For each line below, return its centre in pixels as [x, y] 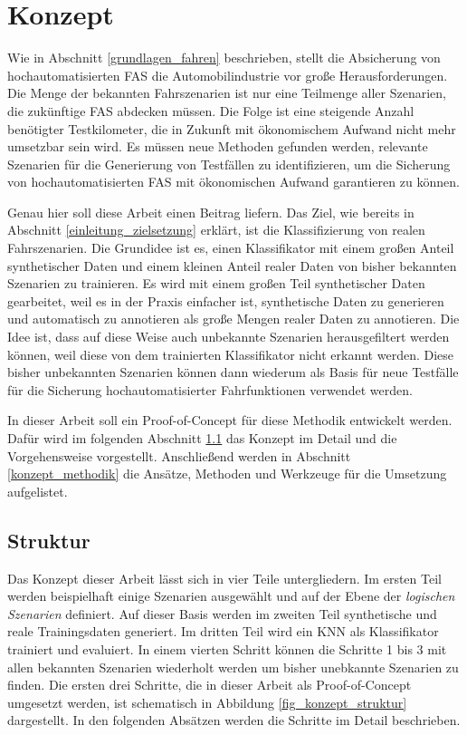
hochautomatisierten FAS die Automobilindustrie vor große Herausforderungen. [228, 75]
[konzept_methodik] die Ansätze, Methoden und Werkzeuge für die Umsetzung [227, 474]
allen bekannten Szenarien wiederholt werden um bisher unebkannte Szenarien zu [233, 667]
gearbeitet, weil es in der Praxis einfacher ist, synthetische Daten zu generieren [226, 300]
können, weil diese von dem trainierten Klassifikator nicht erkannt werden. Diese [231, 354]
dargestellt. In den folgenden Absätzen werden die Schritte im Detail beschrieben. [234, 720]
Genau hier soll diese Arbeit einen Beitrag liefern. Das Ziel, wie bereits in [211, 212]
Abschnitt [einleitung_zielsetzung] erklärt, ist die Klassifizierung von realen [216, 230]
